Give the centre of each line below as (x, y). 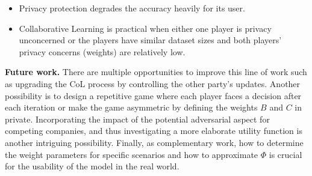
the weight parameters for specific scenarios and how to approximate (132, 154)
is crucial (285, 154)
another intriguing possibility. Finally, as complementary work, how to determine (154, 142)
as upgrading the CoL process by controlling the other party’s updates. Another (153, 83)
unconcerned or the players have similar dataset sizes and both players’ (150, 40)
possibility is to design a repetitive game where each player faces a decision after (153, 95)
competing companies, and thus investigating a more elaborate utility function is (154, 131)
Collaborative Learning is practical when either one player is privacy (145, 28)
